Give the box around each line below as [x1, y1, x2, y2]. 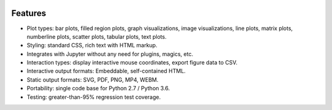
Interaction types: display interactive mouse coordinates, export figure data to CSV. [26, 59, 238, 66]
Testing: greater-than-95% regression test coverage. [26, 93, 161, 101]
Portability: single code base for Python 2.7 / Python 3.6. [26, 85, 170, 92]
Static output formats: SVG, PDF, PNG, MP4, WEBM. [26, 76, 159, 83]
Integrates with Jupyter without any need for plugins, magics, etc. [26, 50, 194, 58]
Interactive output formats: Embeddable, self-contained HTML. [26, 68, 186, 75]
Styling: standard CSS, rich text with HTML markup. [26, 42, 158, 49]
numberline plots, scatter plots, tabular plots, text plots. [26, 33, 167, 40]
